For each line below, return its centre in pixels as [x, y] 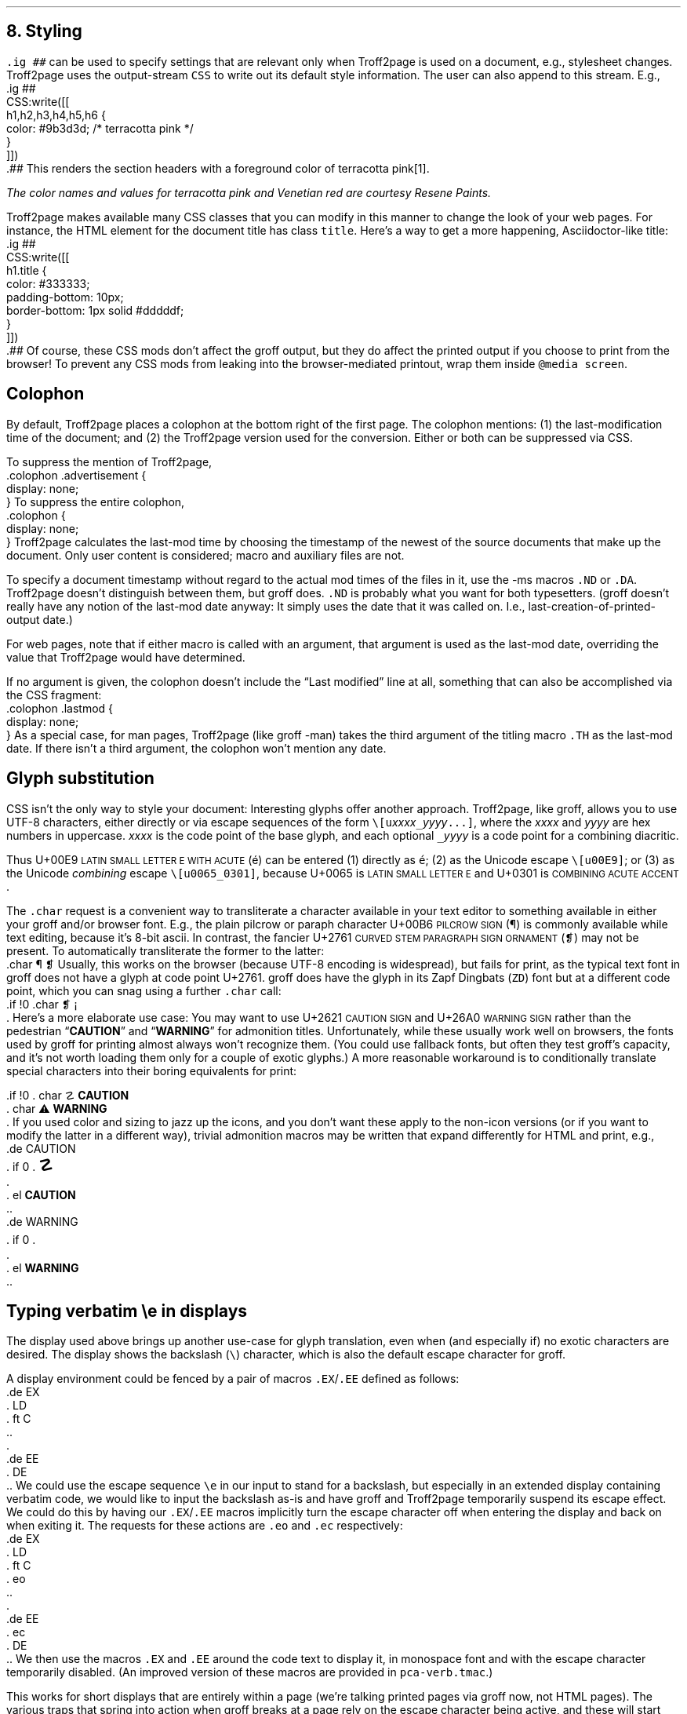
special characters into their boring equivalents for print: [152, 1070]
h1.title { [27, 270]
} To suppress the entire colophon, [96, 501]
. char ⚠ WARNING [57, 1108]
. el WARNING [43, 1267]
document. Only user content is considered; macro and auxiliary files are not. [205, 555]
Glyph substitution [80, 779]
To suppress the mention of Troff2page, [109, 461]
